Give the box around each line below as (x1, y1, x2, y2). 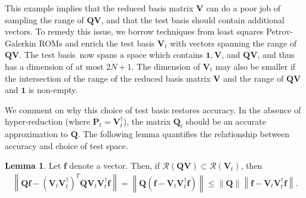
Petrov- (266, 25, 293, 38)
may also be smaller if (215, 60, 296, 72)
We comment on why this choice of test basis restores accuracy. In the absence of (5, 103, 301, 116)
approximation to (5, 128, 68, 140)
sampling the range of (5, 13, 84, 26)
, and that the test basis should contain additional (101, 13, 285, 26)
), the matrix (123, 115, 171, 128)
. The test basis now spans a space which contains (19, 48, 203, 61)
